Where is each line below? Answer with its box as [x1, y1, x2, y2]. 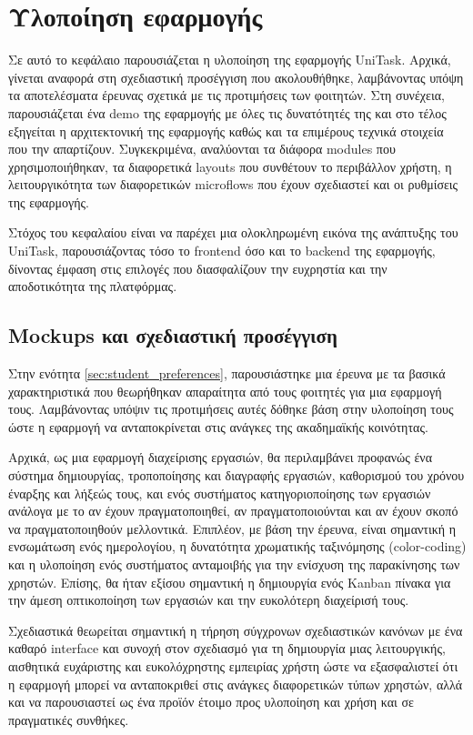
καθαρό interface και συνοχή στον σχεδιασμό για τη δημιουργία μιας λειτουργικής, [8, 639, 446, 658]
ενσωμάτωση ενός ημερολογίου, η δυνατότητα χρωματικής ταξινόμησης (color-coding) [8, 537, 467, 556]
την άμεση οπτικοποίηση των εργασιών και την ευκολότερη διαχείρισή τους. [8, 590, 409, 609]
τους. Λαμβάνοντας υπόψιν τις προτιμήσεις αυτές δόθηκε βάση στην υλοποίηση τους [8, 399, 454, 418]
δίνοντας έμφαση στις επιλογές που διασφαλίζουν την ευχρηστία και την [8, 258, 387, 277]
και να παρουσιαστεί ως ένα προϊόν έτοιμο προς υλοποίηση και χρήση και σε [8, 692, 414, 711]
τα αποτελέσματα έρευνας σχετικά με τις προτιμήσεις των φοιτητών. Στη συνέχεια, [8, 86, 445, 105]
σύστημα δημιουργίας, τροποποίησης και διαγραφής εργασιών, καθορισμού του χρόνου [8, 466, 465, 485]
